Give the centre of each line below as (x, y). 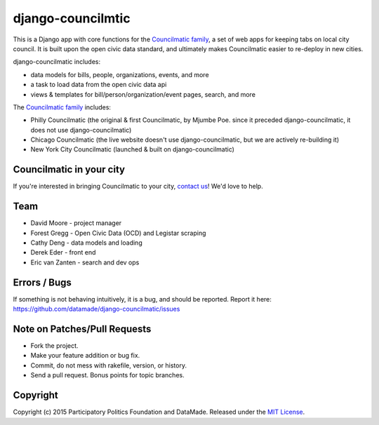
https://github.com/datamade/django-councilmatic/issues (97, 309)
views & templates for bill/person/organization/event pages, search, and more (143, 94)
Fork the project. (54, 346)
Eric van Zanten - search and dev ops (85, 262)
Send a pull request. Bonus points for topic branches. (108, 375)
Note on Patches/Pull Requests (82, 329)
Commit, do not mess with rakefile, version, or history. (109, 365)
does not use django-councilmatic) (81, 130)
